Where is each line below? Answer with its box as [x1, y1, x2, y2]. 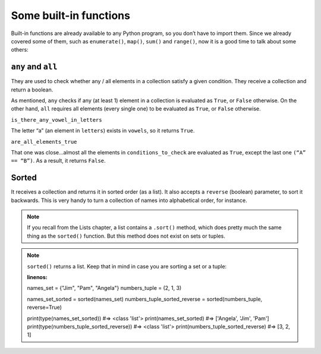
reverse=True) [27, 304, 62, 311]
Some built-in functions [11, 9, 131, 22]
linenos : [27, 274, 48, 280]
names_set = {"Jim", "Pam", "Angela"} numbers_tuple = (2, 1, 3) [27, 285, 182, 292]
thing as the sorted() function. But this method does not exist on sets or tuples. [27, 232, 225, 239]
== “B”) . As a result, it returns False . [11, 157, 106, 165]
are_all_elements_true [11, 138, 77, 145]
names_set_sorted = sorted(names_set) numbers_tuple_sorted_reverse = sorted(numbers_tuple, [27, 295, 263, 302]
